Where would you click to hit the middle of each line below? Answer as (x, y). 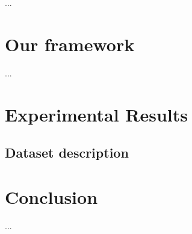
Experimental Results (96, 114)
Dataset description (67, 152)
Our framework (70, 44)
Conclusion (51, 196)
